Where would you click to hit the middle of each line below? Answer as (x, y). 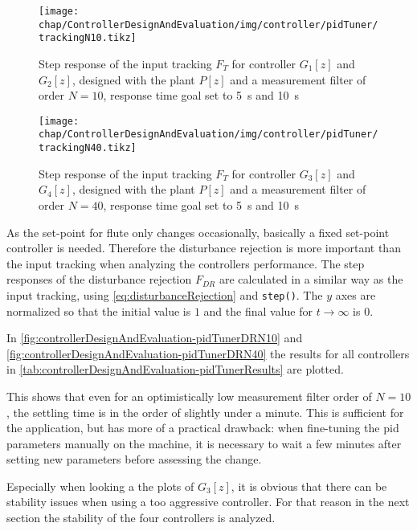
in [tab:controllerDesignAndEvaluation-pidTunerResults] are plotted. (175, 369)
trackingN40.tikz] (88, 148)
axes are (356, 294)
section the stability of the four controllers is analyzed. (141, 518)
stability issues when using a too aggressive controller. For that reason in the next (208, 502)
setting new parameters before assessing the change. (134, 459)
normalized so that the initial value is (99, 310)
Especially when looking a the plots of (100, 486)
